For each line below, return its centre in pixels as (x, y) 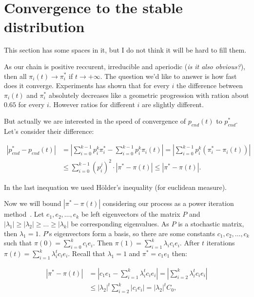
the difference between (210, 85)
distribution (44, 27)
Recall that (88, 253)
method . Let (24, 214)
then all (15, 76)
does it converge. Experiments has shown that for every (87, 85)
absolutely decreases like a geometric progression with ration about (149, 95)
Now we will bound (33, 203)
